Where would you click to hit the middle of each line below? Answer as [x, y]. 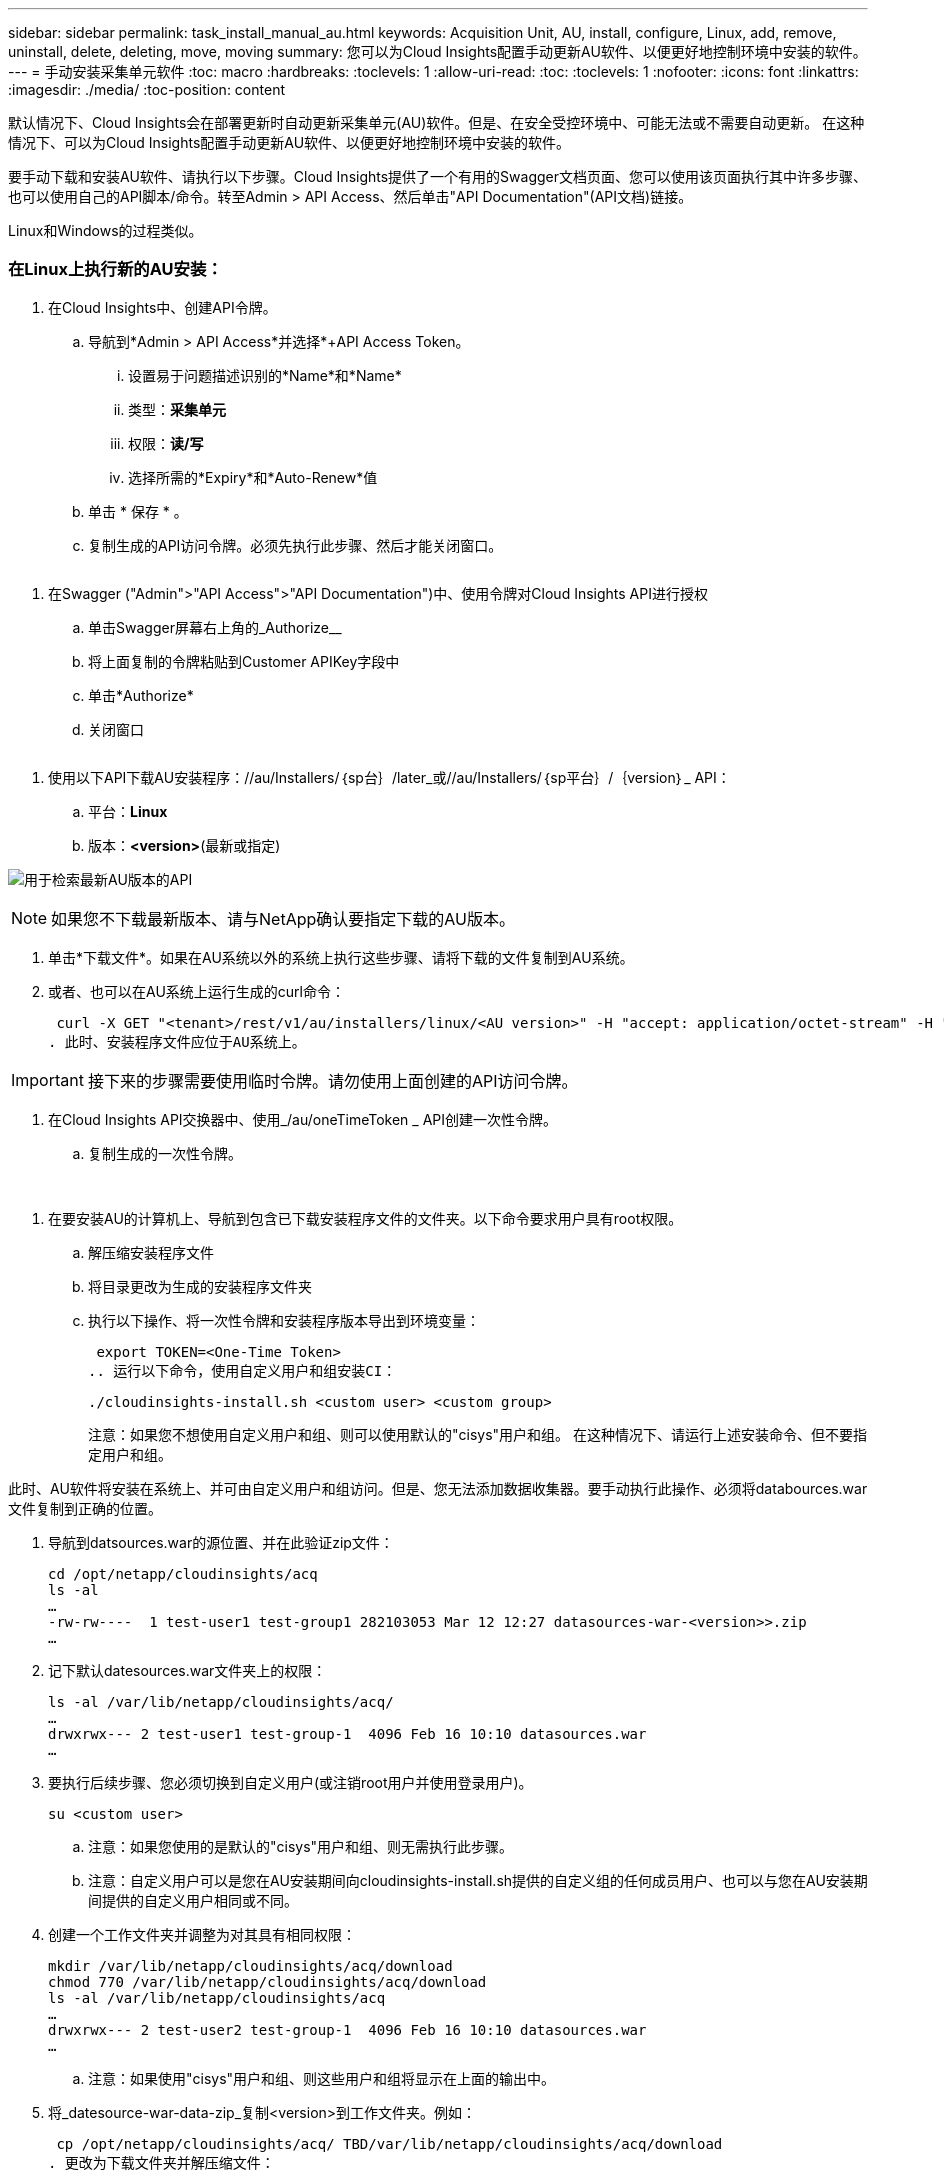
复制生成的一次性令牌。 [165, 1153]
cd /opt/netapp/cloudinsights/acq [183, 1573]
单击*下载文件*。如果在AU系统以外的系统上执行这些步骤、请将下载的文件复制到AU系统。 [341, 957]
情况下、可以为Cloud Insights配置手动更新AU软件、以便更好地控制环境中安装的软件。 [289, 142]
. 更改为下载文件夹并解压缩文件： [161, 2162]
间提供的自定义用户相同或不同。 [193, 1900]
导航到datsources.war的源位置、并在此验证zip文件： [221, 1542]
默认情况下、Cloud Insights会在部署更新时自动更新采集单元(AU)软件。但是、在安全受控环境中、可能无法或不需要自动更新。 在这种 [436, 122]
